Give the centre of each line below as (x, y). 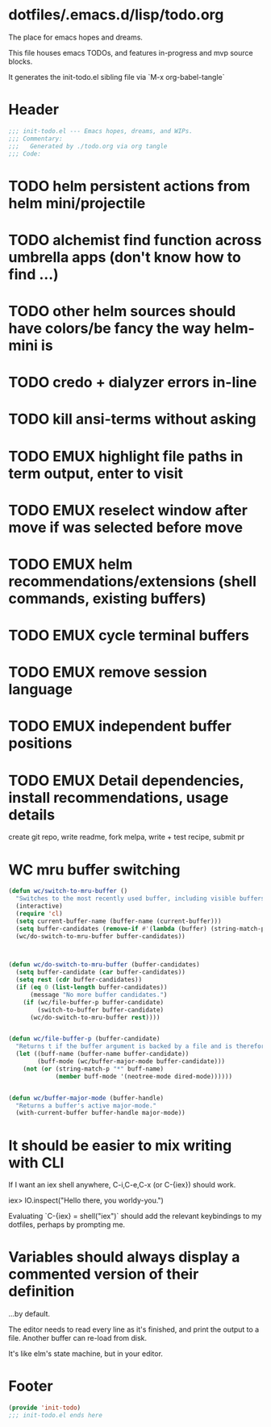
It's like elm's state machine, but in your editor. (86, 1354)
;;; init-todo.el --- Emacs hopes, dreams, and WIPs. (101, 131)
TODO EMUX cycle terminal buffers (129, 636)
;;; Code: (25, 154)
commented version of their (104, 1274)
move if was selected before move (126, 527)
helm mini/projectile (77, 203)
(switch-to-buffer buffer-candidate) (100, 1010)
